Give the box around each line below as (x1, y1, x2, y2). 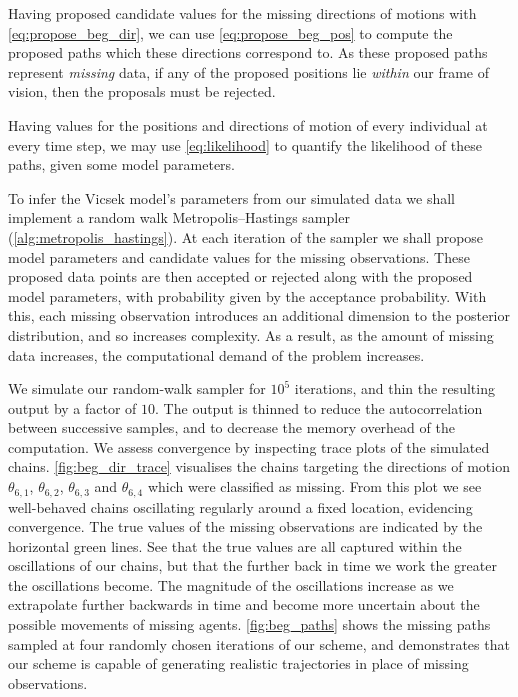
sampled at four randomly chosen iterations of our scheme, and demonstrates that (8, 633, 510, 654)
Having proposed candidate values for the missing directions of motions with (8, 3, 477, 23)
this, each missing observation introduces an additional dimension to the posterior (8, 305, 510, 326)
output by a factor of (8, 397, 137, 418)
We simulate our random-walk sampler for (8, 378, 266, 399)
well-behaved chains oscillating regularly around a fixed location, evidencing (8, 496, 473, 517)
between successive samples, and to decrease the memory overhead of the (8, 417, 455, 438)
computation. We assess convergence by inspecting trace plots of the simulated (8, 436, 490, 457)
